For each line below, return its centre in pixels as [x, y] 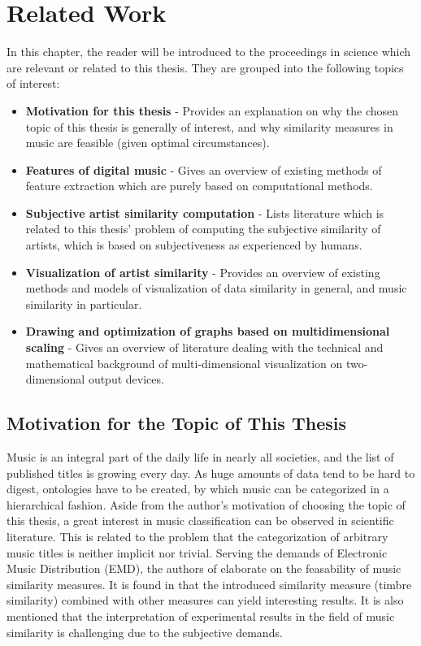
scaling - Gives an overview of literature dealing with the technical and [204, 347]
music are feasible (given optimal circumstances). [148, 143]
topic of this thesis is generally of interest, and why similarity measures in [209, 126]
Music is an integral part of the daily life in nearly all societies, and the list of [200, 457]
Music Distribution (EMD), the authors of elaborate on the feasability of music [204, 568]
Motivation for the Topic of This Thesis [177, 423]
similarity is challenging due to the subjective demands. [145, 632]
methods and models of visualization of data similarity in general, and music [216, 288]
